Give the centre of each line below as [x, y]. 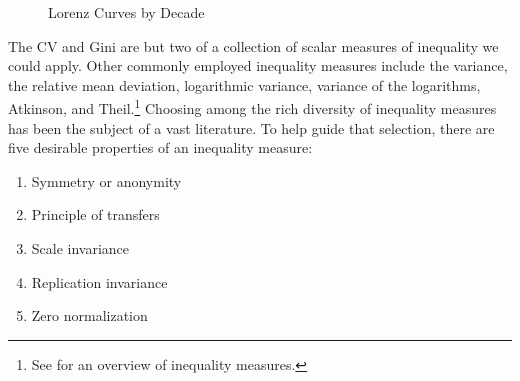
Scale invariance [80, 248]
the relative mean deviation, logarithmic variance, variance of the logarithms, [244, 84]
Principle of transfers [95, 214]
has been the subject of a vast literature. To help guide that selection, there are [251, 127]
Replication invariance [99, 281]
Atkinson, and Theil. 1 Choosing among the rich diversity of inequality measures [252, 107]
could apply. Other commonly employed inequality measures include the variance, [258, 65]
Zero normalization [89, 315]
